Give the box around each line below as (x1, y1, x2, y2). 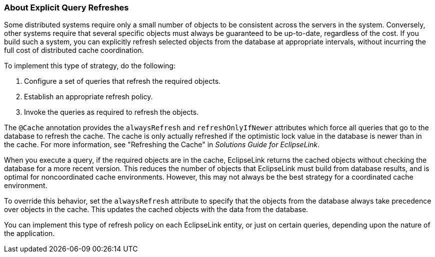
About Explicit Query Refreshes (4, 2, 129, 12)
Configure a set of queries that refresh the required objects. (24, 77, 221, 86)
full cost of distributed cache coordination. (4, 46, 144, 55)
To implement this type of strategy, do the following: (4, 61, 175, 70)
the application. (4, 229, 55, 238)
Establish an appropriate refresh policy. (24, 92, 153, 101)
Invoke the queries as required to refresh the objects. (24, 108, 199, 117)
